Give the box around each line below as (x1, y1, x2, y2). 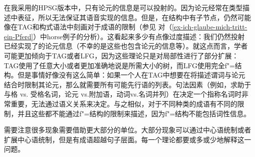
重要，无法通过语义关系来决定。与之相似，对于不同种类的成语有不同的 (10, 98, 237, 108)
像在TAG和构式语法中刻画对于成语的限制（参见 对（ (4, 22, 172, 32)
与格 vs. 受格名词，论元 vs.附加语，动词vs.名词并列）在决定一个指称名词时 (4, 89, 242, 99)
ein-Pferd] (4, 31, 33, 41)
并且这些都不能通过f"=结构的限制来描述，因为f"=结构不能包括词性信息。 (17, 108, 251, 118)
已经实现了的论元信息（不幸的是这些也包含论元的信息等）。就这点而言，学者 (4, 41, 248, 51)
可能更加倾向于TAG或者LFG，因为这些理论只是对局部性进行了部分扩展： (4, 50, 239, 60)
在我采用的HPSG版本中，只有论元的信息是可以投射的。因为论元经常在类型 (4, 2, 243, 12)
